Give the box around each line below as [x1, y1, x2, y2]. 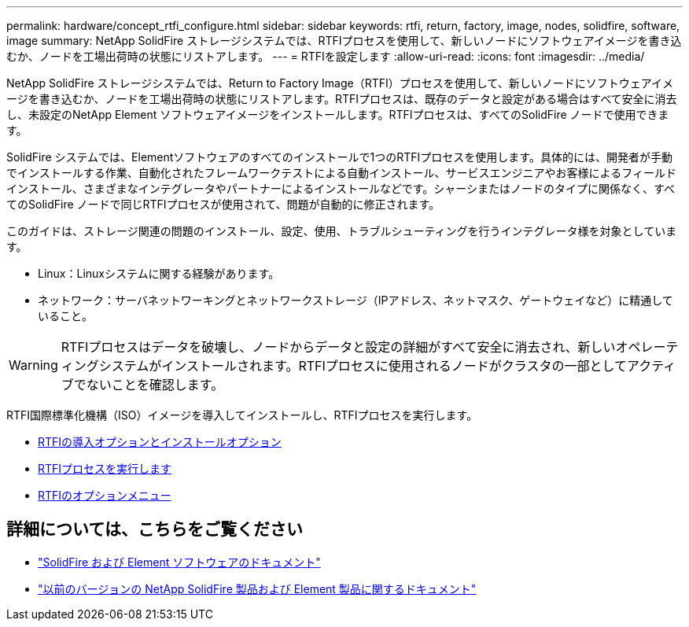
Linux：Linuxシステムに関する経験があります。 [38, 267, 280, 280]
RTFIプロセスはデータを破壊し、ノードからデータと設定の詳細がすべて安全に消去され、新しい [61, 339, 616, 355]
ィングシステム [61, 358, 149, 374]
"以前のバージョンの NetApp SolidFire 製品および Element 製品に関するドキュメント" [38, 581, 477, 596]
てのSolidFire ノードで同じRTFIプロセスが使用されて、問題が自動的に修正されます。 [6, 197, 440, 211]
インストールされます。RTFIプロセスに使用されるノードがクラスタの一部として [161, 358, 627, 374]
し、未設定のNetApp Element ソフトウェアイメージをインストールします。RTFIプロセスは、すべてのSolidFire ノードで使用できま [6, 108, 669, 121]
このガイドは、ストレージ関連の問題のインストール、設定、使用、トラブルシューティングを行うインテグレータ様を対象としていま [6, 224, 677, 238]
